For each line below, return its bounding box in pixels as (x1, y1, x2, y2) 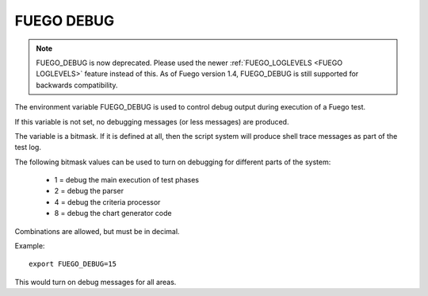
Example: (14, 241, 45, 251)
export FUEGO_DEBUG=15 (29, 259, 117, 269)
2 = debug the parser (54, 186, 124, 196)
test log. (14, 143, 41, 152)
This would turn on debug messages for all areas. (14, 277, 177, 286)
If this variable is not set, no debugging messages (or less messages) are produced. (14, 117, 289, 126)
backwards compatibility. (36, 80, 118, 90)
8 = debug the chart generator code (54, 209, 172, 218)
